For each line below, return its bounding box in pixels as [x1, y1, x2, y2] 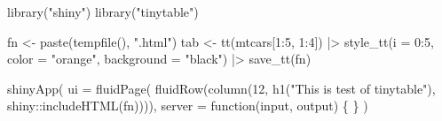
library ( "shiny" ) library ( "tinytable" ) [7, 3, 199, 20]
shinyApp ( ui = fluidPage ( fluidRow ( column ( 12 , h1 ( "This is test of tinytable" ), [7, 79, 436, 97]
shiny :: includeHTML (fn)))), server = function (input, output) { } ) [7, 96, 368, 115]
